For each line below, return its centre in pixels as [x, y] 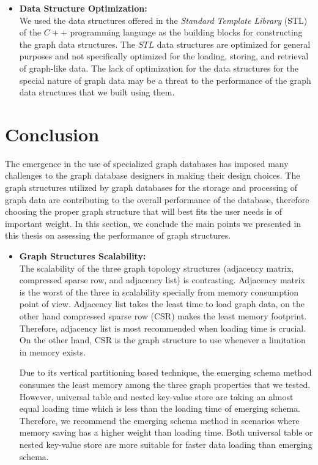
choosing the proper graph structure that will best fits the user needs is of [144, 211]
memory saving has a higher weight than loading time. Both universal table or [166, 432]
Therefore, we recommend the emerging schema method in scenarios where [159, 420]
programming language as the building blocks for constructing [186, 32]
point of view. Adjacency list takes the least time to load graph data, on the [162, 304]
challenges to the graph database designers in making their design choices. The [153, 175]
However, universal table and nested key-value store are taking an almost [156, 396]
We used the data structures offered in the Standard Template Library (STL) [163, 20]
